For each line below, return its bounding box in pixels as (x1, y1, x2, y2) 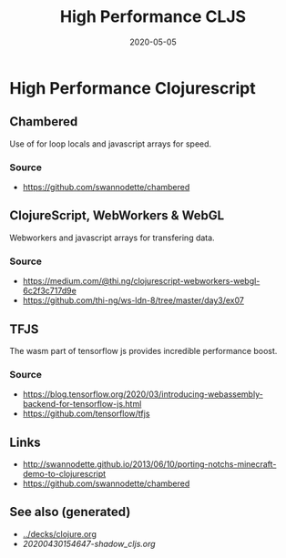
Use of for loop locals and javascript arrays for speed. (9, 138, 212, 149)
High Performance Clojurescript (9, 77, 257, 98)
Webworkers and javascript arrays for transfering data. (9, 232, 216, 243)
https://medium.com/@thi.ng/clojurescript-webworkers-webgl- (22, 276, 260, 287)
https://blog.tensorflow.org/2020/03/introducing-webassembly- (22, 389, 264, 400)
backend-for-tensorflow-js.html (22, 399, 142, 410)
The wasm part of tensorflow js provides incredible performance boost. (9, 345, 278, 356)
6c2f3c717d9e (22, 285, 77, 297)
